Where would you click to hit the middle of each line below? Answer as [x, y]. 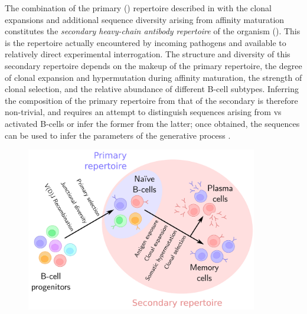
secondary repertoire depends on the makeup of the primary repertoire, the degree [153, 65]
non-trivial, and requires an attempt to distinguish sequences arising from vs [143, 112]
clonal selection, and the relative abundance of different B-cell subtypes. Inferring [152, 89]
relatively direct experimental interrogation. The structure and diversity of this [148, 54]
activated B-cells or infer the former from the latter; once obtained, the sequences [152, 123]
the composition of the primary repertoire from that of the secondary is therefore [151, 100]
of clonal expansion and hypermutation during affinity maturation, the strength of [153, 77]
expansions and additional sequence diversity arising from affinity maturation [145, 19]
